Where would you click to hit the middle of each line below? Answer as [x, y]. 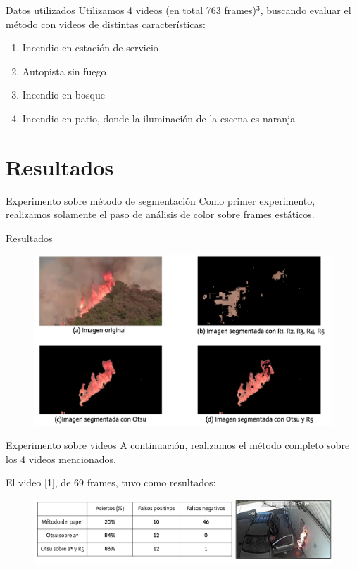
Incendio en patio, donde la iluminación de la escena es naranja [159, 118]
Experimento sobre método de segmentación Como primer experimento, [161, 200]
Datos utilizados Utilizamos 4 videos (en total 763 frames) [131, 10]
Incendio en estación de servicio [90, 47]
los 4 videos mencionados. [61, 458]
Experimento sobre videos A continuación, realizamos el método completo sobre [178, 445]
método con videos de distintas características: [106, 24]
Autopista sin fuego [64, 71]
